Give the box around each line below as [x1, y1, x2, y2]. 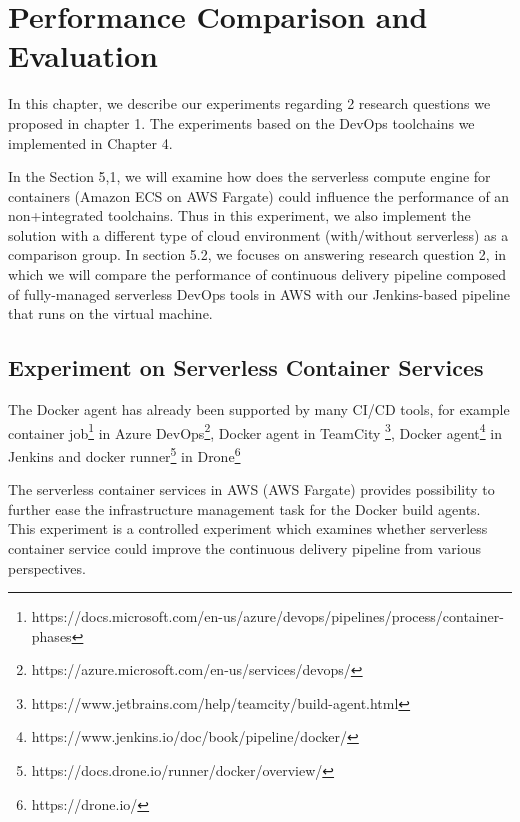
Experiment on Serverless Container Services [8, 352, 484, 383]
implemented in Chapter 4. [8, 132, 173, 153]
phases [31, 625, 72, 646]
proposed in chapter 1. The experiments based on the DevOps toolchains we [8, 112, 475, 133]
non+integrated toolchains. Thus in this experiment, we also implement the [8, 205, 471, 226]
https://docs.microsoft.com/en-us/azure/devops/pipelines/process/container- [31, 606, 504, 627]
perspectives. [8, 557, 86, 578]
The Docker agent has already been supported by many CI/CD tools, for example [8, 399, 510, 420]
